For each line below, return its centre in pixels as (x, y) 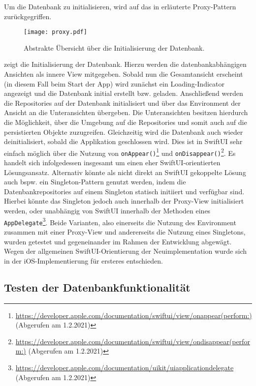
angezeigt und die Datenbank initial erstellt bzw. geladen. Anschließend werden (124, 93)
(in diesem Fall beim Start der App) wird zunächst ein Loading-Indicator (114, 83)
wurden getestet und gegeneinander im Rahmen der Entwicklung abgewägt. (118, 241)
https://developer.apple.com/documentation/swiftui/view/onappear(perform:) (134, 315)
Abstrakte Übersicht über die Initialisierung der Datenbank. (114, 47)
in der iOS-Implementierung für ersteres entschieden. (83, 260)
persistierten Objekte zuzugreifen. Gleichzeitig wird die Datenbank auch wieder (124, 132)
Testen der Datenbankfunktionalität (97, 287)
